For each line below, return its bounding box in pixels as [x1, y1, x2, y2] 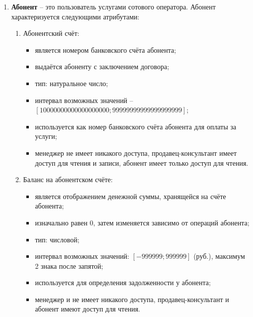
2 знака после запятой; [35, 260, 103, 271]
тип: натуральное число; [35, 78, 108, 88]
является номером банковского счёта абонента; [35, 44, 176, 55]
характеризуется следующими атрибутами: [11, 11, 140, 21]
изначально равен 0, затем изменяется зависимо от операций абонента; [35, 217, 250, 227]
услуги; [35, 131, 57, 141]
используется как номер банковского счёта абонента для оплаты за [35, 121, 237, 131]
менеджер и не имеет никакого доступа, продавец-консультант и [35, 294, 229, 304]
